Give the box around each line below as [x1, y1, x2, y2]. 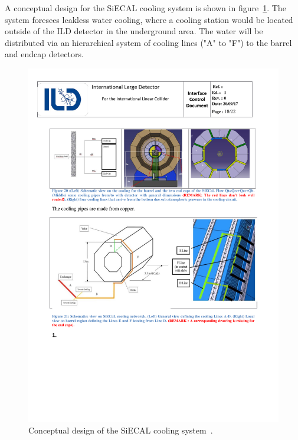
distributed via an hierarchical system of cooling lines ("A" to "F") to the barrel [5, 36, 292, 48]
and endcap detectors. [5, 48, 84, 60]
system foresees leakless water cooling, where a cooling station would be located [5, 13, 293, 25]
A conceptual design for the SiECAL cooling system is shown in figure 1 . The [5, 2, 286, 14]
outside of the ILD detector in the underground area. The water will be [5, 25, 263, 37]
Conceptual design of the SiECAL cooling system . [28, 424, 213, 436]
